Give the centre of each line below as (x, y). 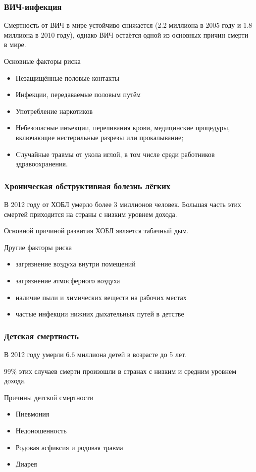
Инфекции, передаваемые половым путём (78, 94)
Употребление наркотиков (54, 111)
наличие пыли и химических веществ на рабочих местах (101, 297)
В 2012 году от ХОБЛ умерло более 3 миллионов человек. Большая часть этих (123, 204)
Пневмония (32, 414)
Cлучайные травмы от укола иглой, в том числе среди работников (115, 154)
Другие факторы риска (38, 247)
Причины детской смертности (49, 397)
